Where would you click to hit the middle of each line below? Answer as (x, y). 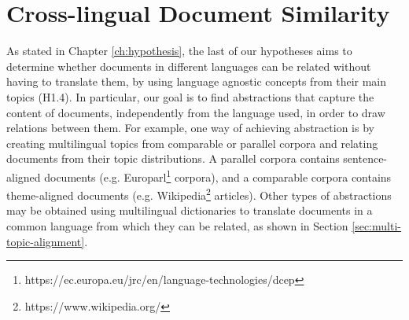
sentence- (365, 158)
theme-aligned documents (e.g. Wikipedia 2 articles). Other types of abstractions (199, 194)
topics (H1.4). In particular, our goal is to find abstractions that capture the (190, 96)
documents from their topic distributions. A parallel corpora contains (173, 158)
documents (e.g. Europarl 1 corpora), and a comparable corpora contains (218, 175)
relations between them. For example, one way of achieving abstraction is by (190, 128)
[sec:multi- (376, 225)
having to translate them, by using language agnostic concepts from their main (197, 81)
